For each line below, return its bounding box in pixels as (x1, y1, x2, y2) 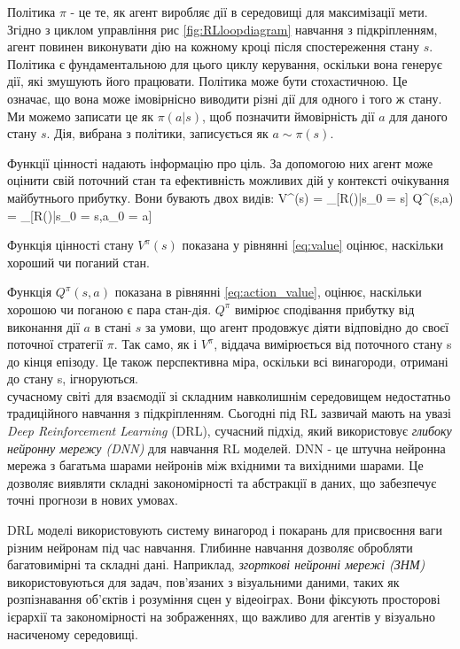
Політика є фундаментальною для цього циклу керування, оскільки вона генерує (7, 54, 442, 73)
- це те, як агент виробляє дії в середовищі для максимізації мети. (70, 3, 428, 20)
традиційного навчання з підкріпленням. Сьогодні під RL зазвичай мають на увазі (7, 404, 451, 422)
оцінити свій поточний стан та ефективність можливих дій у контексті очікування (7, 171, 449, 189)
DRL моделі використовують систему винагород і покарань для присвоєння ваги (7, 521, 442, 539)
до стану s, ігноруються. (7, 369, 138, 388)
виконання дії (7, 317, 80, 336)
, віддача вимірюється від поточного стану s (214, 335, 452, 353)
